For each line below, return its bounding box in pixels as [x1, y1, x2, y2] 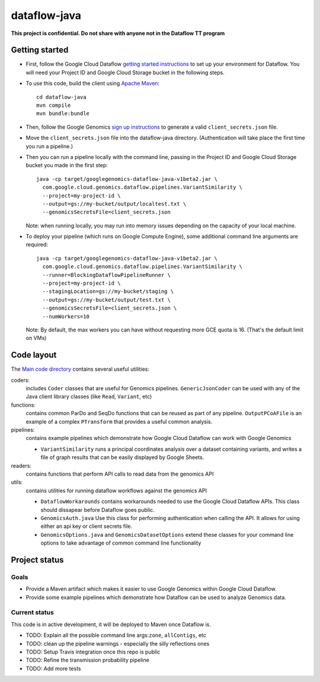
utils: [11, 479, 23, 486]
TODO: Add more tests [25, 665, 81, 672]
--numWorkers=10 [42, 313, 90, 320]
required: [25, 241, 49, 248]
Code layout [11, 350, 57, 360]
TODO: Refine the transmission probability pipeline [25, 656, 149, 664]
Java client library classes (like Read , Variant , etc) [25, 393, 152, 400]
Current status [11, 608, 55, 617]
